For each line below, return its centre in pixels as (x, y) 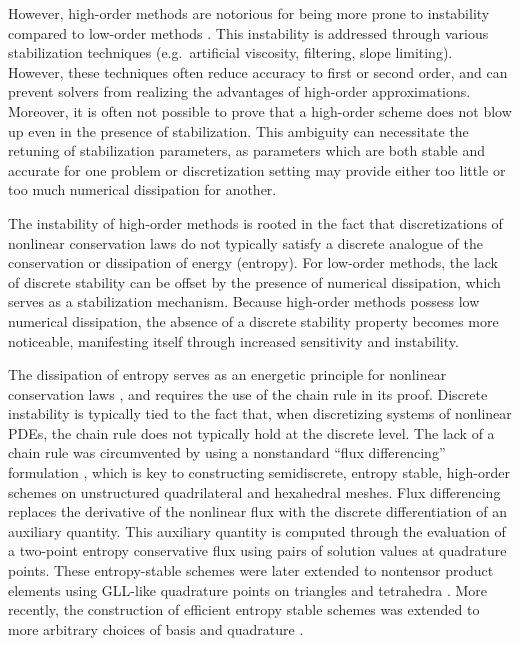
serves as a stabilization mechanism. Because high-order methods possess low (244, 301)
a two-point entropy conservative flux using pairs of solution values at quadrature (257, 550)
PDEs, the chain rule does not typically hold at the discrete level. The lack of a (251, 432)
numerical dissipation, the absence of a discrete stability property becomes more (253, 320)
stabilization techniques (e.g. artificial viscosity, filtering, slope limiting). (230, 52)
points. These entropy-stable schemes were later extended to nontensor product (251, 570)
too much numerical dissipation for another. (142, 189)
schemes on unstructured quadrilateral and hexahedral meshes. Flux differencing (254, 491)
